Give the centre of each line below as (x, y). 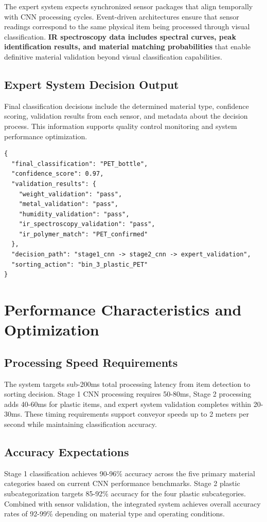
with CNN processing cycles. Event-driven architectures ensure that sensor (122, 16)
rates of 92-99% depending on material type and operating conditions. (114, 514)
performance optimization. (46, 136)
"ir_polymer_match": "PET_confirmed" (83, 234)
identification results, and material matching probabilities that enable (128, 46)
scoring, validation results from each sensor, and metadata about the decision (126, 116)
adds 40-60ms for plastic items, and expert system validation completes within (128, 404)
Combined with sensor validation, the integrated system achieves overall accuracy (132, 503)
